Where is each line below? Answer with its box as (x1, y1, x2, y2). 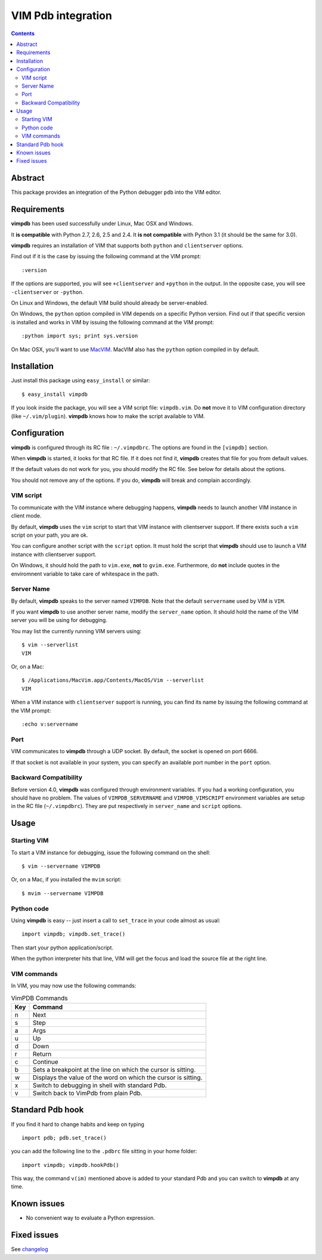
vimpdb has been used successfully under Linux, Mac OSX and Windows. (11, 220, 194, 227)
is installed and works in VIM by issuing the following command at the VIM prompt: (11, 318, 214, 326)
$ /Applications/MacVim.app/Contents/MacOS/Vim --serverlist (21, 677, 204, 684)
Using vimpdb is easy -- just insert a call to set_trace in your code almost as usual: (11, 917, 221, 924)
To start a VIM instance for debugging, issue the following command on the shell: (11, 849, 211, 856)
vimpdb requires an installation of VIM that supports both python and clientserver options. (11, 242, 244, 249)
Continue (32, 1057, 59, 1066)
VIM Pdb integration (11, 9, 113, 22)
